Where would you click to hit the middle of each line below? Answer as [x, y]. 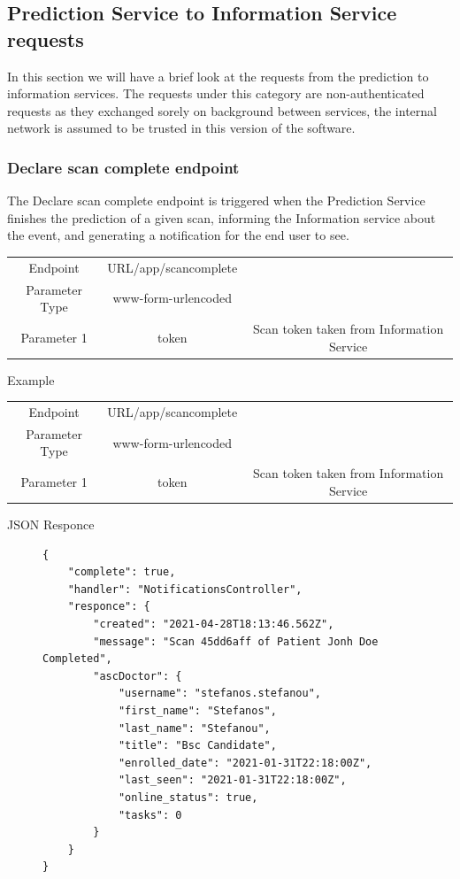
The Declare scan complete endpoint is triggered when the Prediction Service [216, 200]
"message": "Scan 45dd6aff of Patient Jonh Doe [236, 641]
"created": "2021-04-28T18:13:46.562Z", [214, 624]
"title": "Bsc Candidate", [197, 746]
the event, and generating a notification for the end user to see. [178, 235]
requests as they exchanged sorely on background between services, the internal [222, 110]
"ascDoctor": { [138, 676]
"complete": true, [122, 572]
